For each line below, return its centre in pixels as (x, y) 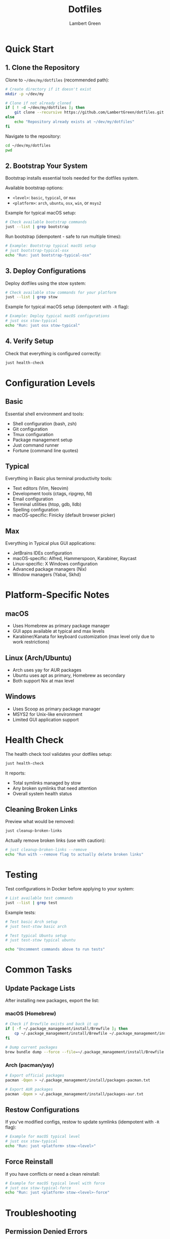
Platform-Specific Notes (57, 595)
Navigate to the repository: (33, 136)
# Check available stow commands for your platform (61, 292)
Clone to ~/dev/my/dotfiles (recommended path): (57, 80)
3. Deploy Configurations (46, 271)
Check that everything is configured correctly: (53, 353)
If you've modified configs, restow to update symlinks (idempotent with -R (82, 1122)
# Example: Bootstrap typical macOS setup (51, 246)
